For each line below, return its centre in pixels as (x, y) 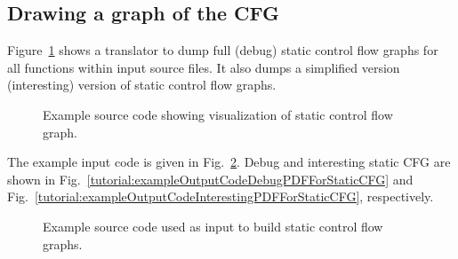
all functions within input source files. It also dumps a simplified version (204, 67)
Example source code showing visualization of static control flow (218, 114)
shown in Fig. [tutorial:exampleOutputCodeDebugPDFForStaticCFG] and (210, 179)
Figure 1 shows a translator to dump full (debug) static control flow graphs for (223, 50)
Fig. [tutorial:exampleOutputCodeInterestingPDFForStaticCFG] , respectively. (221, 196)
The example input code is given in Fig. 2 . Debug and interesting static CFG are (229, 162)
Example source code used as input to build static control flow (213, 226)
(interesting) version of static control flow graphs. (142, 85)
